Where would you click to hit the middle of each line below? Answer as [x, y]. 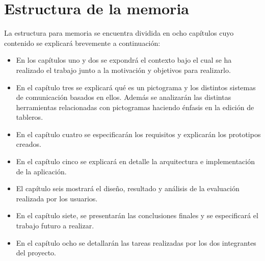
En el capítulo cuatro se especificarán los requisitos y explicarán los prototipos [138, 134]
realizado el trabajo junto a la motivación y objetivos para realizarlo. [123, 70]
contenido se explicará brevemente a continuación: [82, 43]
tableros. [30, 117]
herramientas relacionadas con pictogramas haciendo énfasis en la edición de [135, 107]
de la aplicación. [41, 171]
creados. [29, 144]
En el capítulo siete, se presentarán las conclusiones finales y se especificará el [137, 215]
